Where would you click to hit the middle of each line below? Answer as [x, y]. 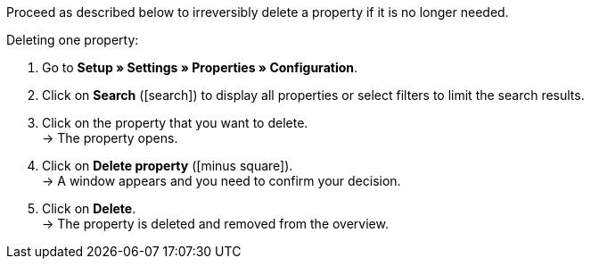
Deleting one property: [73, 40]
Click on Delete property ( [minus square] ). [168, 166]
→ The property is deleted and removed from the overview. [215, 224]
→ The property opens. [110, 138]
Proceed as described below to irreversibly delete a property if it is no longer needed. [258, 12]
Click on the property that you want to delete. [175, 123]
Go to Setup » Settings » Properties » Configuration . [200, 67]
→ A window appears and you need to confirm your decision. [222, 181]
